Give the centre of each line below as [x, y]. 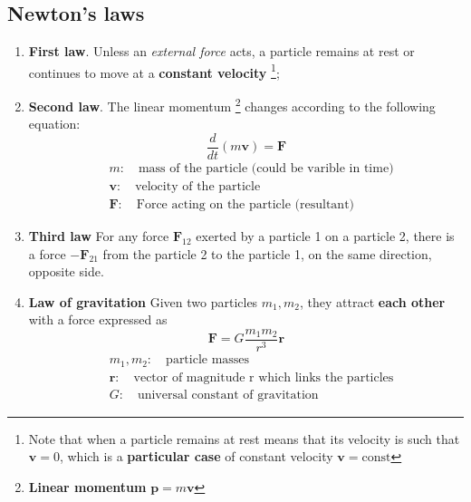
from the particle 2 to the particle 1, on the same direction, [267, 253]
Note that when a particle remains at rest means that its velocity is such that [244, 438]
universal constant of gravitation [228, 395]
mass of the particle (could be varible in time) [266, 168]
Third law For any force [99, 236]
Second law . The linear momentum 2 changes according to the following [232, 105]
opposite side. [66, 271]
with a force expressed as [98, 319]
